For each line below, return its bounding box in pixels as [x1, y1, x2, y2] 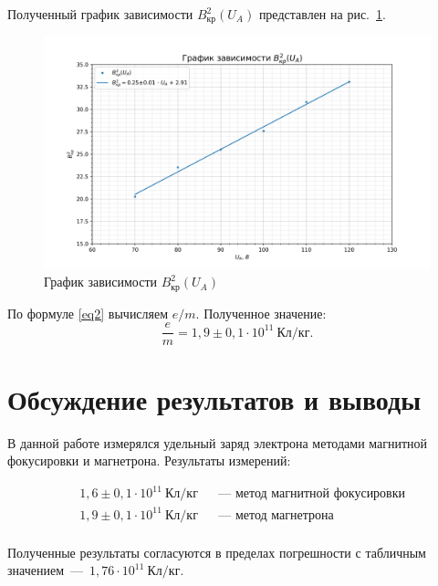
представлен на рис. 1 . [258, 5, 386, 23]
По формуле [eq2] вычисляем [7, 303, 169, 322]
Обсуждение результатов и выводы [7, 380, 422, 417]
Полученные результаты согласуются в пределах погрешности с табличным [7, 542, 426, 561]
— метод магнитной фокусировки [218, 487, 406, 501]
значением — [7, 560, 83, 580]
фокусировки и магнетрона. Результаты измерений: [7, 451, 291, 470]
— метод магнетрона [218, 508, 334, 522]
